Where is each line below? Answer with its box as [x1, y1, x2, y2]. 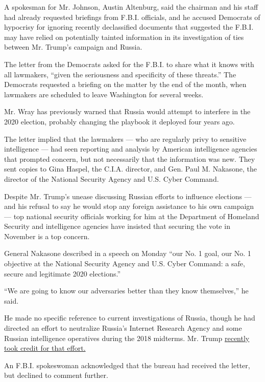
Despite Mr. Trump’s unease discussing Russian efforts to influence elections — [4, 190, 252, 201]
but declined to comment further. [4, 370, 108, 380]
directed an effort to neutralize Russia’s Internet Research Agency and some [4, 323, 242, 333]
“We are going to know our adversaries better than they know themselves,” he [4, 285, 249, 296]
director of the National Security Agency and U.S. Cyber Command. [4, 173, 219, 184]
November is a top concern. [4, 230, 90, 241]
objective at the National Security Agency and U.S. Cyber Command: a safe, [4, 258, 245, 269]
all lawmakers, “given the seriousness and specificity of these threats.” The [4, 69, 236, 79]
